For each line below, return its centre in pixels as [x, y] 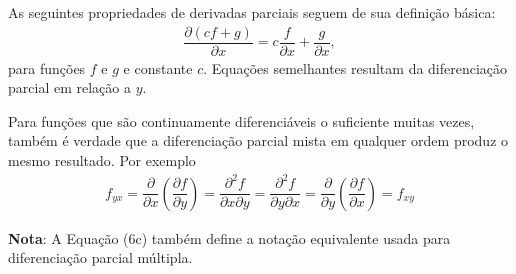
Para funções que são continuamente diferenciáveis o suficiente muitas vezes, [241, 120]
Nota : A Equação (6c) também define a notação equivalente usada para [229, 237]
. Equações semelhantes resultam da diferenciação [355, 67]
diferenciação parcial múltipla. [100, 257]
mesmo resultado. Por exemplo [102, 160]
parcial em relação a [69, 87]
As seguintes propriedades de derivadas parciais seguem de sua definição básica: [252, 12]
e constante [158, 67]
